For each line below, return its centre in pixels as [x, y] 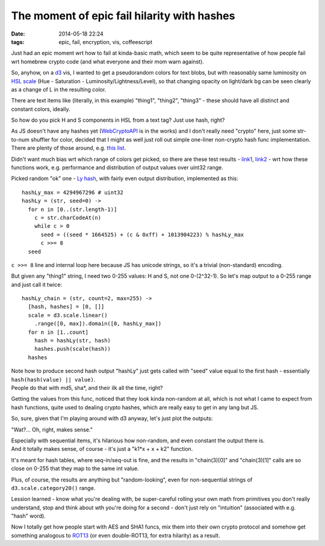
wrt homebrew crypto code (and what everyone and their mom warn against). [107, 61]
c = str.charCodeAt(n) [68, 218]
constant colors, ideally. [41, 109]
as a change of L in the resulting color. [59, 89]
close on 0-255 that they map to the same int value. [75, 469]
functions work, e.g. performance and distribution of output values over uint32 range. [117, 168]
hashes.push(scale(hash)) [73, 349]
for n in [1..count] [58, 332]
